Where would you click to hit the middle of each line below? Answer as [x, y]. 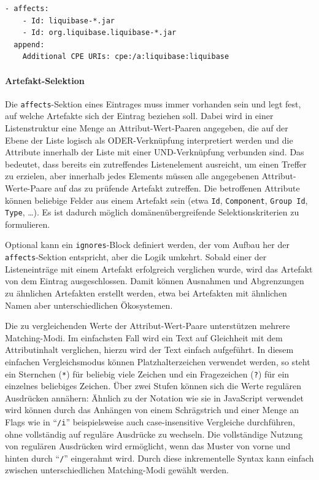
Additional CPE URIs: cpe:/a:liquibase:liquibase [126, 57]
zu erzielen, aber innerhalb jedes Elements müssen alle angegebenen [132, 176]
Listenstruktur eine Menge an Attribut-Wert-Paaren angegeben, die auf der [147, 128]
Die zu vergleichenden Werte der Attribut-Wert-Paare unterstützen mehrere [148, 326]
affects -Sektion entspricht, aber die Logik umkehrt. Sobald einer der [136, 257]
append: [29, 45]
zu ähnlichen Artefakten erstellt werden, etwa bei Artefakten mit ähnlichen [146, 292]
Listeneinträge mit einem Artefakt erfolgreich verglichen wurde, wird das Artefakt [159, 269]
